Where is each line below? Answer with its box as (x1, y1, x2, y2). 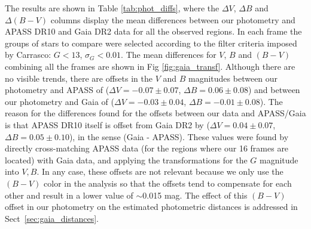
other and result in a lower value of (5, 188, 133, 201)
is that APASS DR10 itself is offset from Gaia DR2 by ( (5, 118, 210, 131)
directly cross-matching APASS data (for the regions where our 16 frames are (5, 142, 289, 154)
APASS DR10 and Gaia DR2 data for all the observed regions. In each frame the (5, 25, 302, 38)
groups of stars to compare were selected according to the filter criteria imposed (5, 36, 297, 49)
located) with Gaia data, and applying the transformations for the (5, 153, 248, 166)
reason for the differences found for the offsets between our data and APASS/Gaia (5, 107, 306, 119)
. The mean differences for (121, 48, 217, 61)
